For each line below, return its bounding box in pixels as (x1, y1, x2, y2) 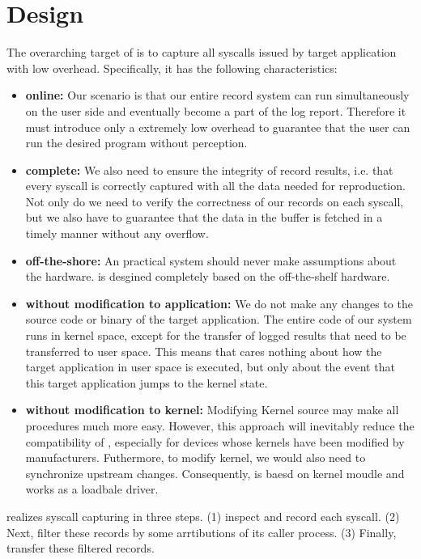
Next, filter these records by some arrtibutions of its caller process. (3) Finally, (6, 523, 397, 540)
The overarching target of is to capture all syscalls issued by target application (6, 44, 397, 61)
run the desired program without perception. (25, 134, 248, 151)
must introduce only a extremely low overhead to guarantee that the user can (25, 118, 410, 135)
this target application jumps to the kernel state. (25, 374, 268, 391)
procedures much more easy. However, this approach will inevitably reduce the (25, 417, 415, 434)
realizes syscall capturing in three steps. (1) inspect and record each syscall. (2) (6, 507, 400, 524)
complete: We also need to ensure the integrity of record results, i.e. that (25, 161, 393, 178)
